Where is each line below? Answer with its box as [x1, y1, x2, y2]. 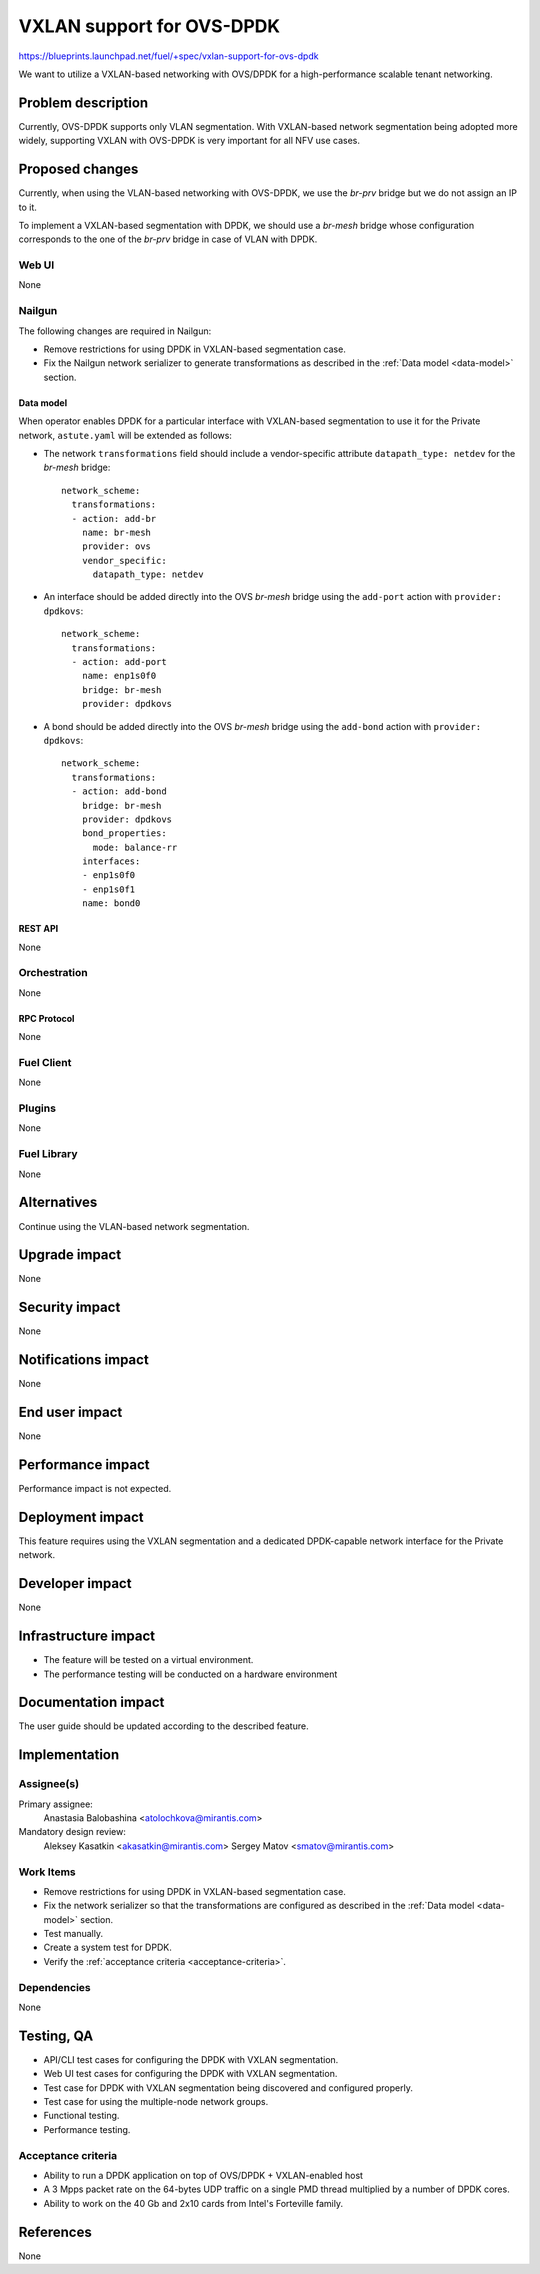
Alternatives [18, 1194, 98, 1211]
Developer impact [18, 1575, 132, 1592]
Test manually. [43, 1928, 104, 1940]
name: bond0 [81, 898, 141, 909]
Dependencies [18, 1980, 92, 1994]
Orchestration [18, 966, 89, 980]
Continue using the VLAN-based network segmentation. [18, 1220, 250, 1232]
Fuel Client [18, 1055, 72, 1069]
